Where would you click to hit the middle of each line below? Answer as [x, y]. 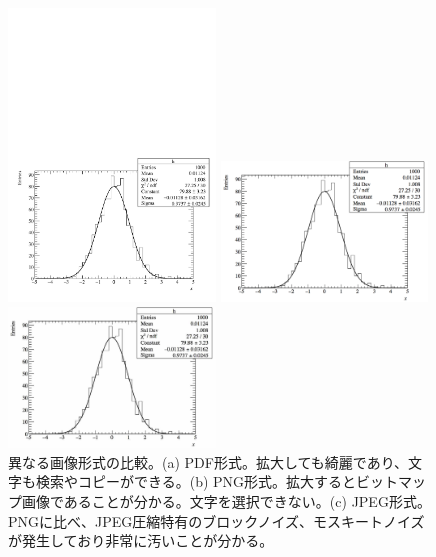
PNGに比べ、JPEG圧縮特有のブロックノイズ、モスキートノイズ [216, 520]
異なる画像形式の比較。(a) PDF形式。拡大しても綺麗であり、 [208, 461]
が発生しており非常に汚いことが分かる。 [141, 540]
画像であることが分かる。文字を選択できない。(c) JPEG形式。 [226, 500]
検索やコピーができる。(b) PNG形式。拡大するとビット [217, 481]
